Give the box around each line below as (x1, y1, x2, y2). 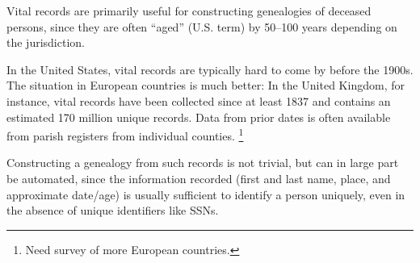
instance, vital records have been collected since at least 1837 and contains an (6, 92, 391, 109)
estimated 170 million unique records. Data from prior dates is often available (6, 108, 391, 125)
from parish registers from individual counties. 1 (6, 125, 244, 144)
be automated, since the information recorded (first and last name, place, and (6, 170, 391, 186)
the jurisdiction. (6, 34, 85, 51)
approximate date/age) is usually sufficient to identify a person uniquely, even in (6, 186, 405, 202)
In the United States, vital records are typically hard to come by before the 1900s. (6, 61, 414, 77)
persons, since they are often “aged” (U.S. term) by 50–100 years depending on (6, 18, 397, 35)
